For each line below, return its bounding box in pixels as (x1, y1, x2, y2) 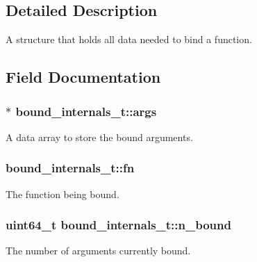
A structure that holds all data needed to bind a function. (6, 32, 252, 47)
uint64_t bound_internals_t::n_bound (6, 216, 231, 234)
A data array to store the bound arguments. (6, 129, 193, 144)
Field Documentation (6, 66, 161, 88)
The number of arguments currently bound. (6, 243, 191, 258)
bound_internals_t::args (15, 102, 157, 120)
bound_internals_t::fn (6, 159, 135, 177)
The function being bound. (6, 186, 119, 201)
